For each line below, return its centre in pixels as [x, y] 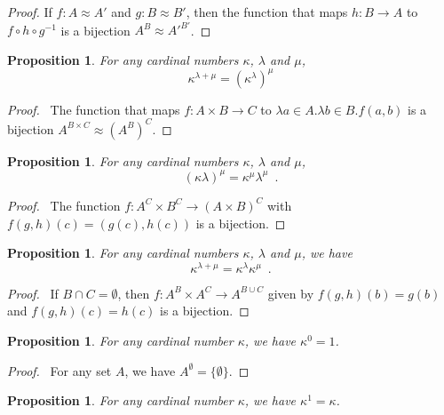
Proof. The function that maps [94, 109]
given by [291, 293]
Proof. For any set [59, 370]
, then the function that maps [267, 12]
